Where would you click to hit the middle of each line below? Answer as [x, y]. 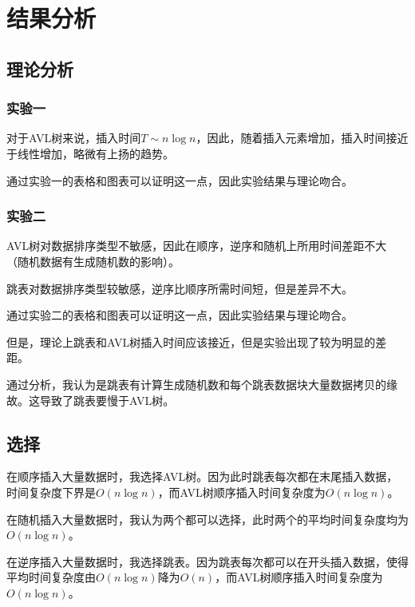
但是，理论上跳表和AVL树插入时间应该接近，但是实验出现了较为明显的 [191, 341]
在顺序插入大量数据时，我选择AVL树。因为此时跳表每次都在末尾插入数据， [202, 476]
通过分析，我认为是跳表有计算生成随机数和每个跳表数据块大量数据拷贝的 [196, 384]
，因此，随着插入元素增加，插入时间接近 [302, 138]
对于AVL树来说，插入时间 [74, 138]
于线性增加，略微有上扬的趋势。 [90, 153]
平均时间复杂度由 [51, 577]
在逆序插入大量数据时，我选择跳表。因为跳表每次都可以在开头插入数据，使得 [207, 561]
